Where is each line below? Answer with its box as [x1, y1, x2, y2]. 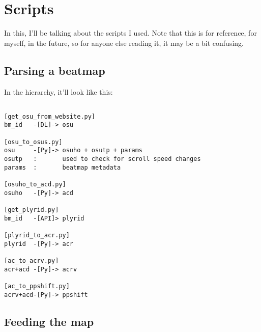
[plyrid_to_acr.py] [4, 231, 70, 239]
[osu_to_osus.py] [4, 138, 63, 146]
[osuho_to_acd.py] [4, 181, 66, 188]
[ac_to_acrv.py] [4, 257, 59, 264]
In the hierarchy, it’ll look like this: [4, 86, 113, 97]
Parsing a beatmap [4, 62, 105, 78]
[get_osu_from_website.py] [4, 113, 95, 120]
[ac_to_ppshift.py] [4, 282, 70, 290]
